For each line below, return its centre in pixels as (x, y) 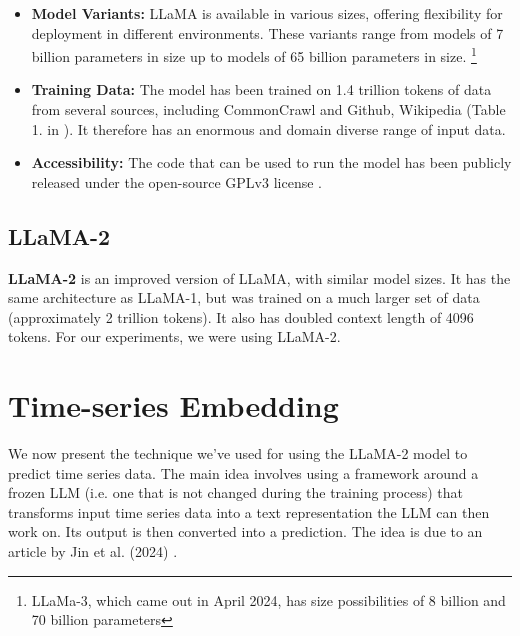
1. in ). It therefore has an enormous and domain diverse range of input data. (268, 128)
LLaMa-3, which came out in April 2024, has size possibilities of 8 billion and (268, 599)
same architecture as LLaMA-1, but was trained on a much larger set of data (244, 297)
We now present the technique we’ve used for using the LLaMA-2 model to (238, 453)
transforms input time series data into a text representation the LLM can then (249, 511)
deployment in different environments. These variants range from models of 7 (267, 32)
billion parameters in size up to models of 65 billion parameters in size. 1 (254, 54)
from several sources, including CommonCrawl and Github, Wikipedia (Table (268, 109)
